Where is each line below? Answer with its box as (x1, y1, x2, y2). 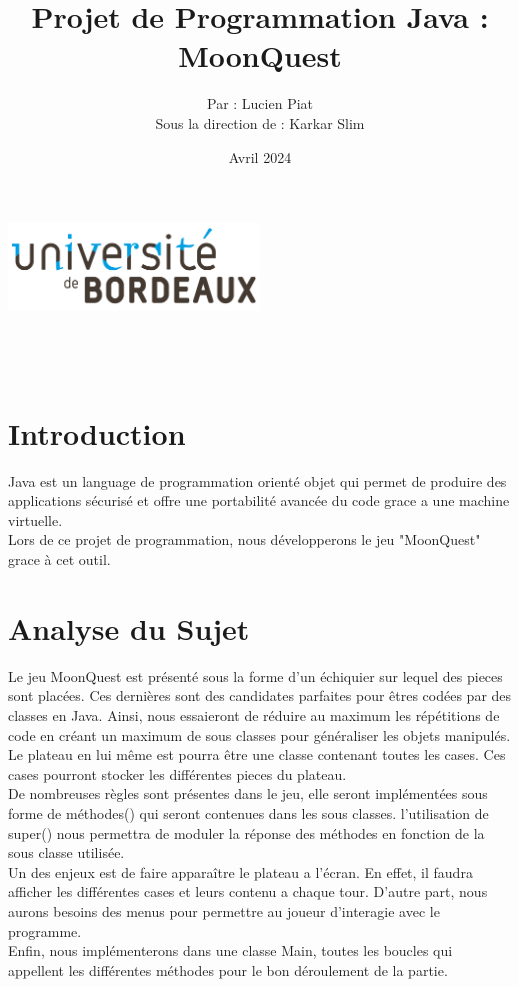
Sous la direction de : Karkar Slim (155, 112, 365, 133)
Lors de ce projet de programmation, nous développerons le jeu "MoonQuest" (8, 529, 481, 550)
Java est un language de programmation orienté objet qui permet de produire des (8, 470, 507, 491)
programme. (8, 920, 82, 941)
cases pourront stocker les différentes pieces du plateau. (8, 763, 347, 784)
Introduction (8, 412, 186, 453)
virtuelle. (8, 509, 63, 530)
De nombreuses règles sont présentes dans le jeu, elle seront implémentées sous (8, 783, 488, 804)
